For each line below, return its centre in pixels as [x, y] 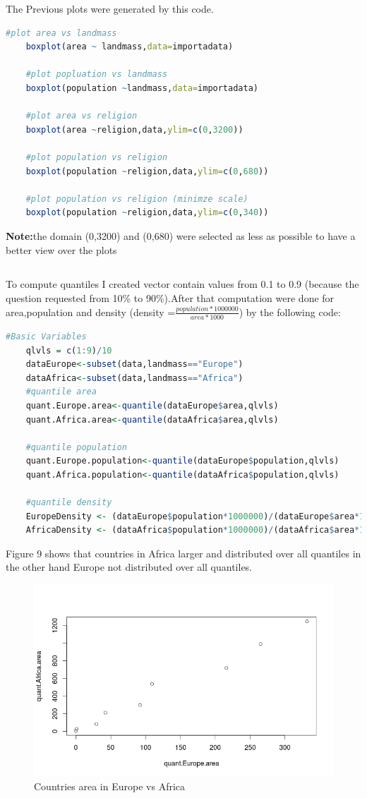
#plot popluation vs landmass [97, 74]
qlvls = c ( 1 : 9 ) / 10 [69, 350]
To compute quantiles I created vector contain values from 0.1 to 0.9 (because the [182, 284]
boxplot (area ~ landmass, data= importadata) [130, 47]
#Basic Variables [46, 336]
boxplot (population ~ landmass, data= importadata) [142, 88]
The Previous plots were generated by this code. [110, 8]
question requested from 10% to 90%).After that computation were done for [170, 298]
